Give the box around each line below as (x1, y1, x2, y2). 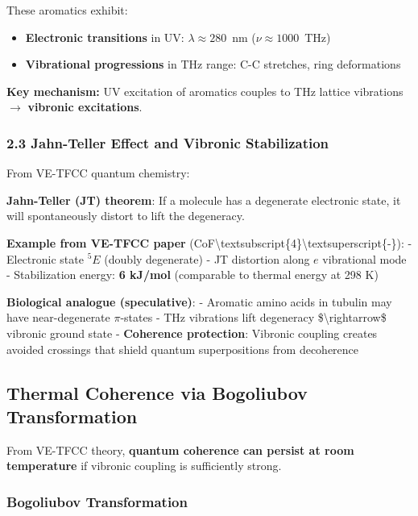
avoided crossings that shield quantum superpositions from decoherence (6, 340, 359, 357)
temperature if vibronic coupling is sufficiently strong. (6, 457, 282, 474)
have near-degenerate (6, 309, 110, 326)
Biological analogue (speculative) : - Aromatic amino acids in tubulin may (6, 293, 392, 310)
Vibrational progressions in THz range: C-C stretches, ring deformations (25, 56, 401, 73)
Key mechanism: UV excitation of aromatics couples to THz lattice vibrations (6, 82, 404, 99)
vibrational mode (322, 250, 407, 267)
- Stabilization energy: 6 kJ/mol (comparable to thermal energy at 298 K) (6, 266, 379, 283)
